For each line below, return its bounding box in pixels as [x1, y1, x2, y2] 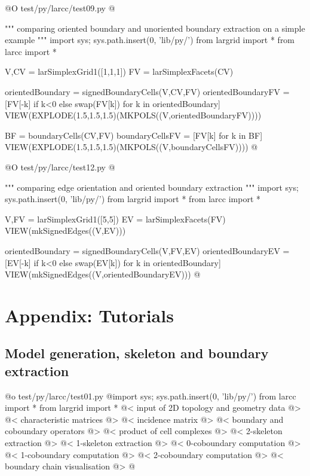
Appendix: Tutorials [5, 303, 174, 327]
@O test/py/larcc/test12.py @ [5, 160, 115, 173]
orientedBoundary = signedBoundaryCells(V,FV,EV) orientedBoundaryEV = [5, 244, 290, 257]
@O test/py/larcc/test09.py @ [5, 2, 115, 14]
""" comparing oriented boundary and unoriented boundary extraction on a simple [5, 22, 305, 34]
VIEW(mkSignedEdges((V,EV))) [5, 224, 126, 237]
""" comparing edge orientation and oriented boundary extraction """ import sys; [5, 181, 299, 193]
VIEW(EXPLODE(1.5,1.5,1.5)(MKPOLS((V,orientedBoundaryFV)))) [5, 109, 262, 121]
